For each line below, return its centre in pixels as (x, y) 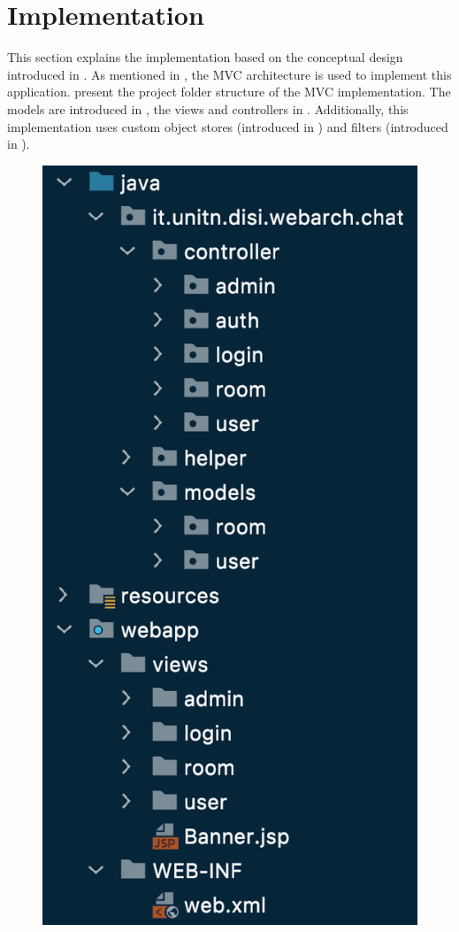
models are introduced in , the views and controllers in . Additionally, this (208, 108)
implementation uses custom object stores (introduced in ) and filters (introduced (228, 126)
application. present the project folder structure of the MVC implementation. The (229, 92)
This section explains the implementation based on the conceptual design (205, 57)
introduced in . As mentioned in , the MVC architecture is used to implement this (229, 74)
